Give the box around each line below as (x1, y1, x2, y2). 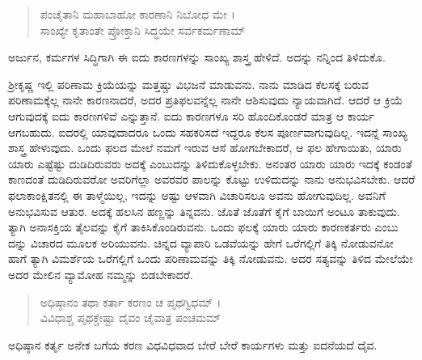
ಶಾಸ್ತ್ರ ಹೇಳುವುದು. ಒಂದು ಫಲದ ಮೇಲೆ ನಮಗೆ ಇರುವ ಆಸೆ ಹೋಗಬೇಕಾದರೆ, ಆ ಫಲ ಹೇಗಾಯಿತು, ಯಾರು (8, 139, 402, 156)
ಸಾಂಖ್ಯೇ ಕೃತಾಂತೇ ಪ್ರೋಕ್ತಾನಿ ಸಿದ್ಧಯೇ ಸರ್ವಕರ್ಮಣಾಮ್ (40, 21, 246, 38)
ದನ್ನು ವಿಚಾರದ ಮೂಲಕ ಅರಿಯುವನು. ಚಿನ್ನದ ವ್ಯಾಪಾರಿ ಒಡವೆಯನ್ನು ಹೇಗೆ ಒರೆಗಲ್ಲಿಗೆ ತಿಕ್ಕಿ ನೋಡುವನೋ (8, 234, 394, 251)
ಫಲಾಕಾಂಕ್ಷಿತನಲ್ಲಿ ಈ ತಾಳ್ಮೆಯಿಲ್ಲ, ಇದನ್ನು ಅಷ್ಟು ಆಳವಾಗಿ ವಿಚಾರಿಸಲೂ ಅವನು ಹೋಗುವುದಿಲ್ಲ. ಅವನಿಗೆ (8, 186, 386, 203)
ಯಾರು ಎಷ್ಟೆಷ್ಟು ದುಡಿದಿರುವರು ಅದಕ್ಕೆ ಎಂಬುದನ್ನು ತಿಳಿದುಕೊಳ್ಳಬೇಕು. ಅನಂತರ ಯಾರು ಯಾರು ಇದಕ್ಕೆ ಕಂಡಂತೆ (8, 155, 412, 172)
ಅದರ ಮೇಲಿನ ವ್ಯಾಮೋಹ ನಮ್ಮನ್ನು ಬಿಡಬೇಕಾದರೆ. (8, 265, 193, 282)
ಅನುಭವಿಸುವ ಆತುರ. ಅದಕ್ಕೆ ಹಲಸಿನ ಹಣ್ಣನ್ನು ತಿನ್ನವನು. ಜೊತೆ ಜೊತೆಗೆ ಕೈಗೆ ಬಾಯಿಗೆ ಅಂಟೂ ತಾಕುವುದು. (8, 202, 400, 219)
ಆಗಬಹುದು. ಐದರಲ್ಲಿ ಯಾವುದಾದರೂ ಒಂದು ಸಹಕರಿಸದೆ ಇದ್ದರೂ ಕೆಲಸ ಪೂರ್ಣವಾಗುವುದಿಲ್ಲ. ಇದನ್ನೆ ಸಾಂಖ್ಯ (8, 123, 408, 140)
